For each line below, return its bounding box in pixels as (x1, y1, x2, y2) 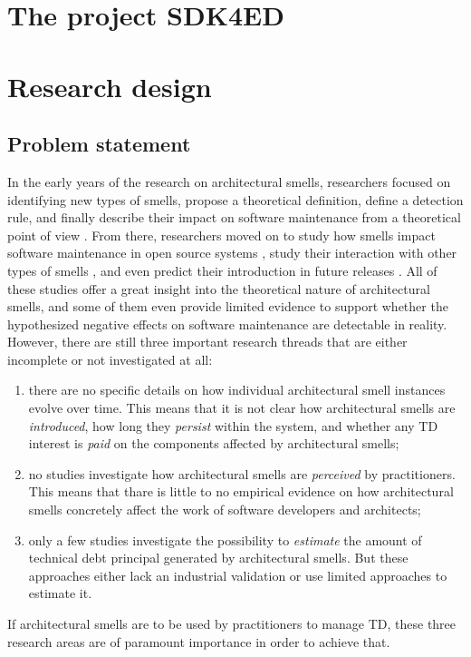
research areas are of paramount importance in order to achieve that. (7, 632, 390, 651)
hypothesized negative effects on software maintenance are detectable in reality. (7, 314, 447, 333)
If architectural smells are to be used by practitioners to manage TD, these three (7, 614, 457, 633)
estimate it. (28, 583, 92, 603)
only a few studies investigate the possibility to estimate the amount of (28, 530, 422, 549)
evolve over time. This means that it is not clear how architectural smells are (28, 398, 456, 417)
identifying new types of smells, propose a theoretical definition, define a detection (7, 190, 464, 209)
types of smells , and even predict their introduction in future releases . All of (7, 260, 437, 279)
